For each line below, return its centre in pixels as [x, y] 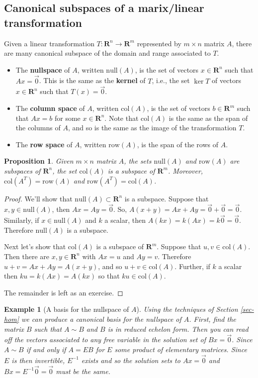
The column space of [50, 108]
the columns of [38, 128]
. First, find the [213, 319]
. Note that [122, 118]
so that [109, 276]
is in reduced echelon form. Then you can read [178, 329]
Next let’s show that [35, 246]
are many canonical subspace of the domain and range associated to [107, 53]
